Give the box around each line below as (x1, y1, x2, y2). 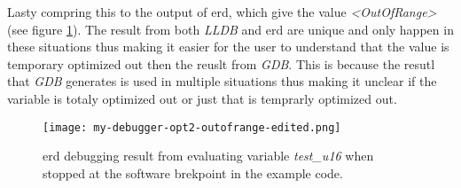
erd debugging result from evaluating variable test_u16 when (43, 146, 374, 165)
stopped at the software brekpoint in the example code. (43, 163, 343, 182)
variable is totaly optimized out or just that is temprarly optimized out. (7, 89, 397, 107)
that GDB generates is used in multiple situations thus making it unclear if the (7, 72, 437, 90)
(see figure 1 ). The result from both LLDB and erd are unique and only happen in (7, 20, 454, 38)
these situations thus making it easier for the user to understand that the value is (7, 37, 449, 56)
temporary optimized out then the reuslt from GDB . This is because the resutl (7, 54, 435, 73)
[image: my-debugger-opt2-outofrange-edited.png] (43, 121, 341, 134)
